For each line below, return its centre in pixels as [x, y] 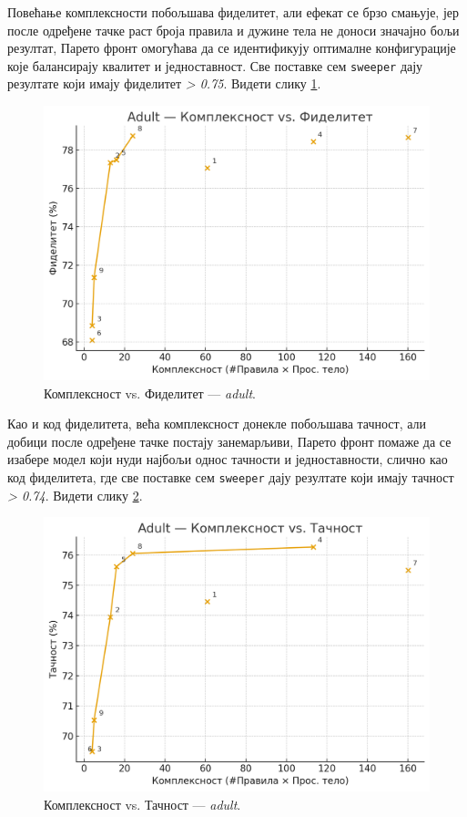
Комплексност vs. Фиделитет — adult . [150, 393]
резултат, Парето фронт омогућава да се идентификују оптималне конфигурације [232, 48]
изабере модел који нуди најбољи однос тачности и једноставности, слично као [228, 459]
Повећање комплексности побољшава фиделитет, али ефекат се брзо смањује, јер [233, 12]
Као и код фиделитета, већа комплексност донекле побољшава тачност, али [217, 424]
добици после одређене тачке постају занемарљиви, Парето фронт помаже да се [229, 441]
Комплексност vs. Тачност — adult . [142, 804]
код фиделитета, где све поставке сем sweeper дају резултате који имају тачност [231, 477]
